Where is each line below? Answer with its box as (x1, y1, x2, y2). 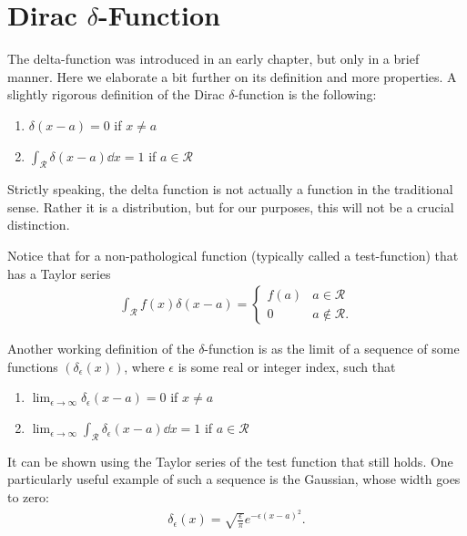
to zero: (7, 488, 49, 507)
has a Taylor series (7, 263, 111, 283)
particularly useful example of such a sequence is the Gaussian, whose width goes (7, 469, 461, 489)
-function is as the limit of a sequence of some (204, 339, 460, 358)
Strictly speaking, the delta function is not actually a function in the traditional (7, 180, 453, 199)
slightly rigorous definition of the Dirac (7, 85, 225, 104)
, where (124, 356, 165, 376)
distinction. (7, 215, 70, 234)
